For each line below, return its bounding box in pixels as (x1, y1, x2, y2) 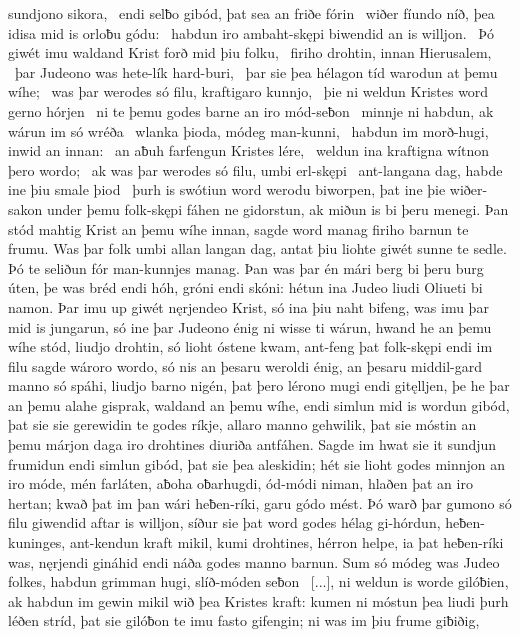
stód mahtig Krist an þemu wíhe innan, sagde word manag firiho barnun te (8, 218, 469, 239)
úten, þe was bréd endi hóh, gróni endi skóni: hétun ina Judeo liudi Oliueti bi (8, 277, 483, 298)
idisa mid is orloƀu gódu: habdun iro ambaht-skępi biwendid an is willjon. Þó (8, 22, 494, 43)
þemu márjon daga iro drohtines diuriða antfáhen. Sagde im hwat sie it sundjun (8, 434, 497, 455)
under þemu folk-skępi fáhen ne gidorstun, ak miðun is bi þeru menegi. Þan (46, 198, 509, 219)
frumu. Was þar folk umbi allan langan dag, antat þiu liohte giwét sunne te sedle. (8, 238, 507, 259)
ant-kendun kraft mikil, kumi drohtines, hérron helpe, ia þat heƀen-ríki (69, 532, 504, 553)
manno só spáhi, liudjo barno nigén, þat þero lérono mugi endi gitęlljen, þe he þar (8, 375, 510, 396)
